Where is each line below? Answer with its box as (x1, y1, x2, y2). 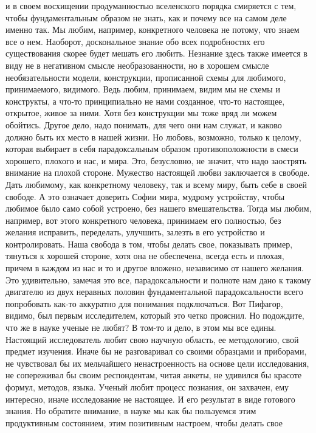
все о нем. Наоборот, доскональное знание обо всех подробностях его (5, 35, 265, 47)
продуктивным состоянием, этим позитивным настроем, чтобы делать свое (5, 416, 283, 429)
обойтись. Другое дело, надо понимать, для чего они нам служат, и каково (5, 118, 282, 131)
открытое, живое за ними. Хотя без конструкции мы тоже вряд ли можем (5, 106, 277, 119)
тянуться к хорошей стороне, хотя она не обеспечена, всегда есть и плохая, (5, 249, 284, 262)
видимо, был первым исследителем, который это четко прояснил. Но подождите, (5, 309, 304, 322)
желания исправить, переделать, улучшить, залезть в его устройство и (5, 226, 265, 238)
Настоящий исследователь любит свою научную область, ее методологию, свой (5, 333, 299, 345)
